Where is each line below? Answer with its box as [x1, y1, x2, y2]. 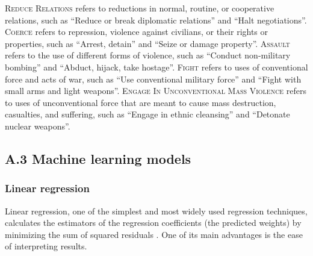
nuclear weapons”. [5, 119, 70, 132]
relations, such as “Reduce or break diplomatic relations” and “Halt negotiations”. [5, 13, 307, 26]
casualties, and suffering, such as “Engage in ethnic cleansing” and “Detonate [5, 108, 290, 120]
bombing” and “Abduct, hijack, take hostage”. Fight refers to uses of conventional [5, 60, 308, 73]
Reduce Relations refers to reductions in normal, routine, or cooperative [5, 2, 274, 14]
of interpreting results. [5, 240, 87, 252]
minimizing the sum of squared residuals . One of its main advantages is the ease [5, 228, 303, 240]
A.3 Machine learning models [5, 149, 191, 167]
